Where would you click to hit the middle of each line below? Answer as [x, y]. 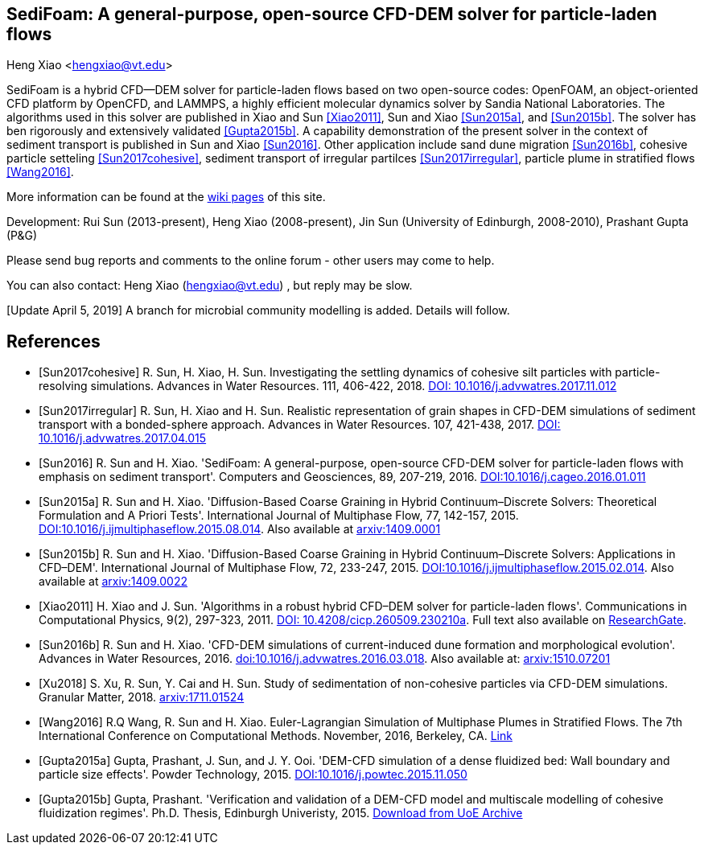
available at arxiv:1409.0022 [113, 582]
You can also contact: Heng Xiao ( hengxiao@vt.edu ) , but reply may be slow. [210, 286]
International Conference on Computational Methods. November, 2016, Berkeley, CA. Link [276, 736]
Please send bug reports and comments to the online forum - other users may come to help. [251, 261]
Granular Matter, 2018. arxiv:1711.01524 [142, 697]
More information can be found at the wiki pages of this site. [166, 197]
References [54, 341]
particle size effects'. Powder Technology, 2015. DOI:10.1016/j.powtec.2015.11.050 [253, 775]
